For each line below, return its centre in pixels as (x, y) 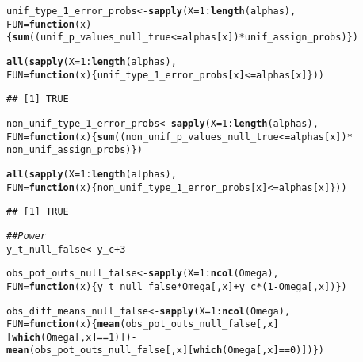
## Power (27, 236)
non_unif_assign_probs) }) (75, 150)
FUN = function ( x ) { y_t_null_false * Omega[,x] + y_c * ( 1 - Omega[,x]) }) (177, 286)
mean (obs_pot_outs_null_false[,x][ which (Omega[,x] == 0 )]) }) (165, 351)
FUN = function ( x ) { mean (63, 324)
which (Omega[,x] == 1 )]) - (75, 337)
